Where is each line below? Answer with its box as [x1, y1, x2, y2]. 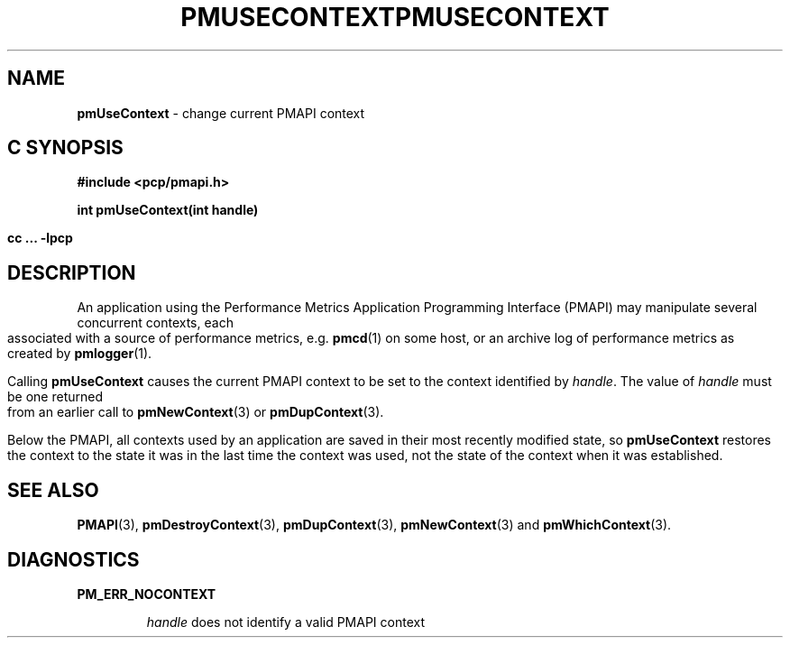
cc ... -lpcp [7, 230, 73, 246]
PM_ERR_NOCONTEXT [77, 585, 216, 602]
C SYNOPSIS [7, 136, 124, 160]
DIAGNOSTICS [7, 548, 140, 571]
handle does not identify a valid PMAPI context [146, 613, 426, 630]
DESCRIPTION [7, 261, 136, 284]
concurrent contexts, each [77, 315, 234, 331]
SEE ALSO [7, 478, 99, 502]
